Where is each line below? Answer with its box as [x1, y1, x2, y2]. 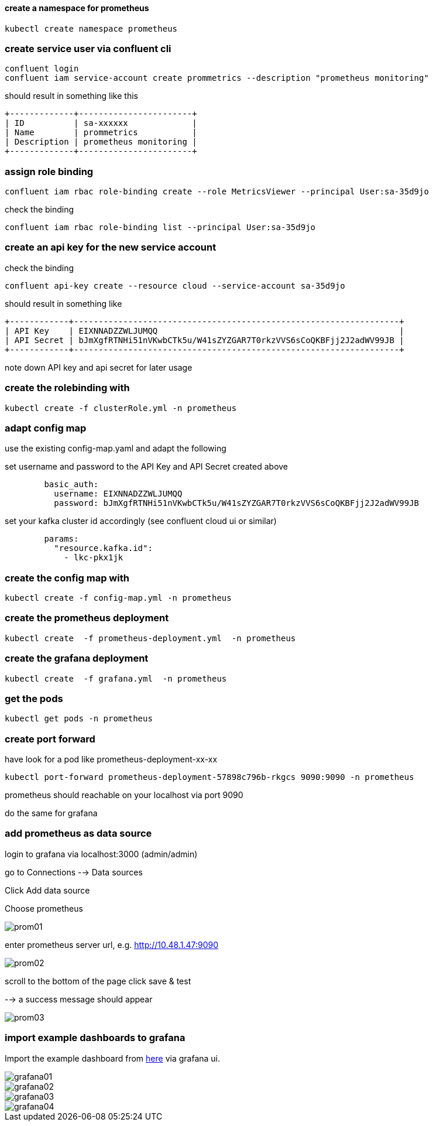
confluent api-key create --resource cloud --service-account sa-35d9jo [5, 280, 345, 290]
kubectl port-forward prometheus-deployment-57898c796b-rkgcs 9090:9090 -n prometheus [5, 772, 414, 782]
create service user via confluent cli [5, 42, 171, 54]
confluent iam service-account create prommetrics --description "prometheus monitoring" [5, 73, 429, 83]
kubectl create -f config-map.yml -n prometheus [5, 593, 232, 603]
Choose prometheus [5, 903, 83, 913]
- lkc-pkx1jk [64, 553, 123, 563]
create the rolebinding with [5, 382, 130, 394]
